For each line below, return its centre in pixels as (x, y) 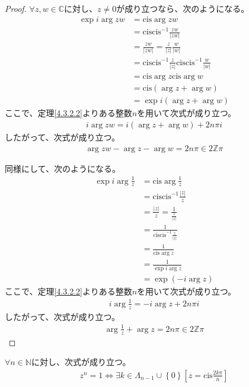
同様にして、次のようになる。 (63, 168)
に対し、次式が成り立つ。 (81, 362)
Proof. (16, 8)
